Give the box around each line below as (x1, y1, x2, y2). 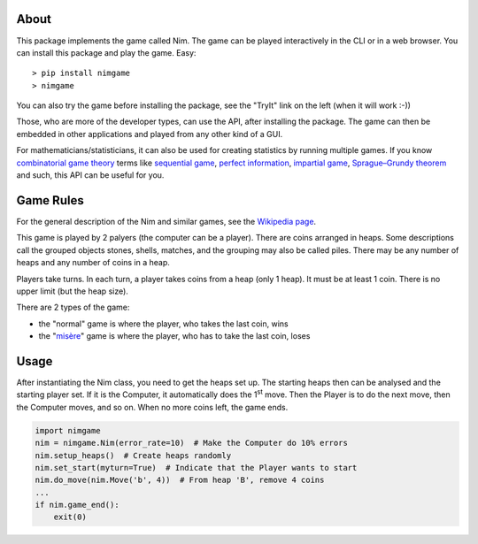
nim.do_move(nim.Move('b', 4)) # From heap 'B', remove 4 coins (35, 475, 325, 486)
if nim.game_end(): (35, 500, 119, 510)
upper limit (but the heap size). (16, 286, 128, 296)
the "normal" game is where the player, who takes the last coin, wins (38, 318, 289, 329)
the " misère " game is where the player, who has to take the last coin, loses (38, 331, 311, 341)
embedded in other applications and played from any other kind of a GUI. (16, 128, 283, 139)
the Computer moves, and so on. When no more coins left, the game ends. (16, 402, 289, 412)
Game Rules (16, 193, 84, 208)
